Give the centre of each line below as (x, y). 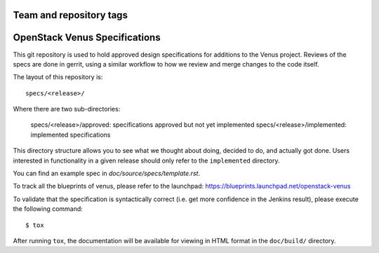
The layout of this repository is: (58, 77)
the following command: (48, 209)
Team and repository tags (70, 15)
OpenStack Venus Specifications (87, 37)
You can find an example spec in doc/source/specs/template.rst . (106, 173)
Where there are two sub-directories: (67, 109)
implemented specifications (71, 135)
